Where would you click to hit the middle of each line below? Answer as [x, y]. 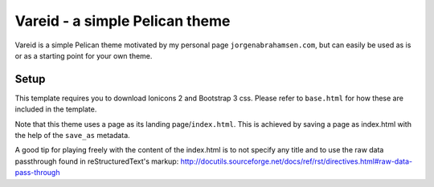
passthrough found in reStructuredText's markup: [97, 161]
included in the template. [56, 109]
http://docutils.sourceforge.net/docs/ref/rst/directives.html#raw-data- [297, 161]
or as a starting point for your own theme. [84, 55]
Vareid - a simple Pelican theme [123, 21]
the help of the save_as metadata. [72, 136]
